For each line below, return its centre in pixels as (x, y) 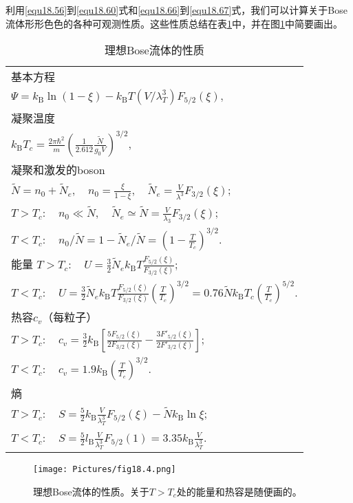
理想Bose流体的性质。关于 (91, 491)
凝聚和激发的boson (58, 170)
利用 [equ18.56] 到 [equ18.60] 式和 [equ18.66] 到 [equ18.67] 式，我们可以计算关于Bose (176, 10)
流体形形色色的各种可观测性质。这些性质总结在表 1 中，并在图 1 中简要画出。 (174, 23)
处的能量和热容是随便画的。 (239, 491)
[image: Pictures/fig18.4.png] (105, 470)
